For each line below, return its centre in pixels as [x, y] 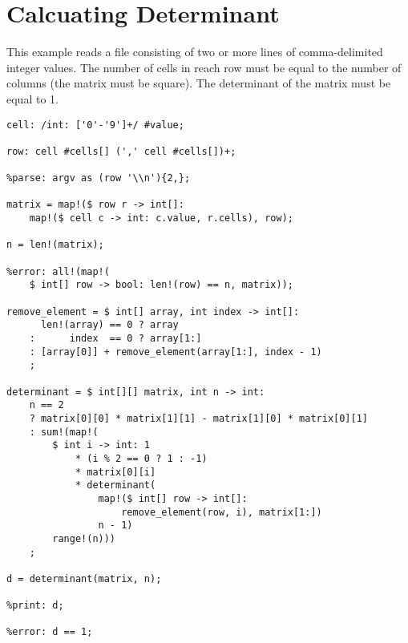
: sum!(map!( [64, 432]
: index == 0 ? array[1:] [115, 338]
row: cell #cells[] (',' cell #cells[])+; [121, 151]
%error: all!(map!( [58, 271]
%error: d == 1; [50, 632]
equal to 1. [32, 98]
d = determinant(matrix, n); [84, 578]
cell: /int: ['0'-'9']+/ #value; [95, 125]
